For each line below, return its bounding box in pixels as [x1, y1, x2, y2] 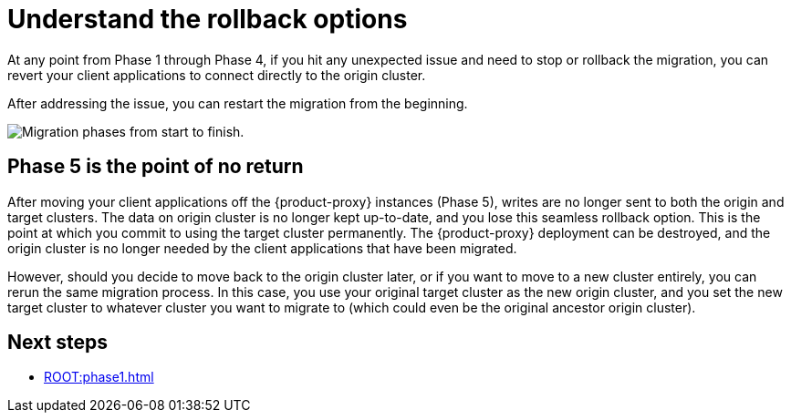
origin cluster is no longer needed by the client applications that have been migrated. [7, 240, 517, 256]
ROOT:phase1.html [44, 369, 154, 385]
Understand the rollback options [7, 4, 408, 35]
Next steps [7, 331, 108, 354]
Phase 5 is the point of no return [7, 155, 304, 179]
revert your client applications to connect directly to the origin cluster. [7, 67, 426, 83]
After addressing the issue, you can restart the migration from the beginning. [7, 95, 468, 111]
